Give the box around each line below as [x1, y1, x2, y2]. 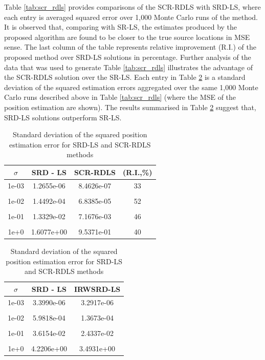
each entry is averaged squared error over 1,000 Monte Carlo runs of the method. [4, 11, 258, 22]
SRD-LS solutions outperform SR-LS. [4, 112, 122, 122]
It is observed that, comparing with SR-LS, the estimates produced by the [4, 22, 237, 32]
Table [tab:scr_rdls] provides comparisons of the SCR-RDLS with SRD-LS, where [4, 2, 261, 12]
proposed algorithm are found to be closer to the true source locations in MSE [4, 31, 250, 42]
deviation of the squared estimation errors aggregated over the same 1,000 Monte [4, 81, 258, 92]
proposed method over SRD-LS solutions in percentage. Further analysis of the [4, 51, 251, 62]
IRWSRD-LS [74, 283, 121, 294]
